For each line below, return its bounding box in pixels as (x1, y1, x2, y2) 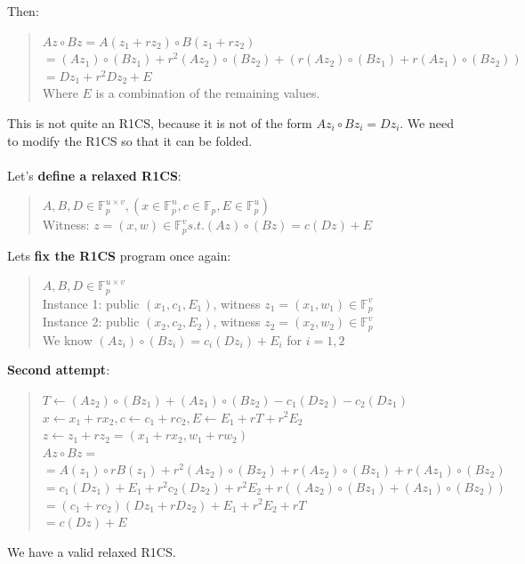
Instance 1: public (42, 294, 140, 312)
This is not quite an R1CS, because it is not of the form (7, 113, 312, 132)
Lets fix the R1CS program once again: (7, 246, 231, 264)
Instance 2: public (42, 312, 140, 331)
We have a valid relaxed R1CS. (7, 542, 176, 560)
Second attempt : (7, 360, 110, 379)
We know (42, 330, 93, 349)
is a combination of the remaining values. (95, 84, 320, 102)
